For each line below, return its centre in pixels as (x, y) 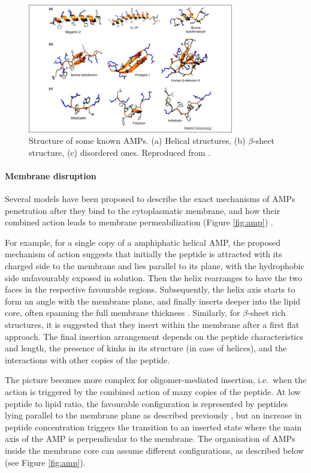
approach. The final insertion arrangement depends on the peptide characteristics (154, 336)
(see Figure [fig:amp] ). (45, 462)
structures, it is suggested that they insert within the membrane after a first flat (152, 325)
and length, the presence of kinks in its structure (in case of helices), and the (146, 348)
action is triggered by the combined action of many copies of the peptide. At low (153, 391)
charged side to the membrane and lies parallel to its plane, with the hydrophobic (155, 266)
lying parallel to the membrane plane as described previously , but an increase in (153, 415)
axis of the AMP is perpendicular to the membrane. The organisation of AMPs (150, 439)
